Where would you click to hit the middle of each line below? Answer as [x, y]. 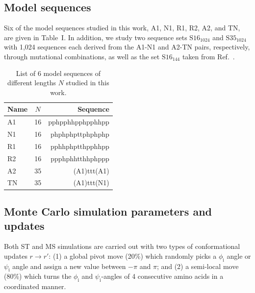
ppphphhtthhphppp [80, 158]
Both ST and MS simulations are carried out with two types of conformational [122, 246]
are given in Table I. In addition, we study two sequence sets [96, 37]
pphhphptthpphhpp [80, 146]
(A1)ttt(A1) [91, 170]
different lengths [32, 83]
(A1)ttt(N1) [91, 183]
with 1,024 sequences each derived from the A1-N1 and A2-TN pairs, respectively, [127, 47]
